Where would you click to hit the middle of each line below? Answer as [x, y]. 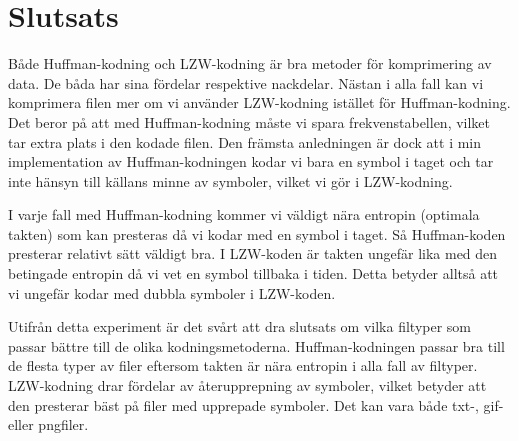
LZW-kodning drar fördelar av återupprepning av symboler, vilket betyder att [247, 385]
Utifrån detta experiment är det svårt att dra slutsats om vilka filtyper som [240, 326]
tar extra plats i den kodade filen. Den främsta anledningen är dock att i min [245, 141]
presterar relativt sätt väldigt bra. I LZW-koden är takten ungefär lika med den [253, 253]
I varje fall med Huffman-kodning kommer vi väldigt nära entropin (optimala [244, 214]
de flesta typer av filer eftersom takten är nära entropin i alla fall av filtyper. [243, 365]
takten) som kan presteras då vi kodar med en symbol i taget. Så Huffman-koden [257, 233]
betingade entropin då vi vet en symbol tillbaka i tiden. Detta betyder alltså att [253, 273]
